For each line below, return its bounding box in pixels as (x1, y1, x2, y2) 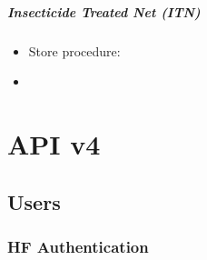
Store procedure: (28, 41, 121, 60)
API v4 (7, 125, 101, 162)
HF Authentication (7, 235, 149, 257)
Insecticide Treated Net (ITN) (7, 2, 201, 21)
